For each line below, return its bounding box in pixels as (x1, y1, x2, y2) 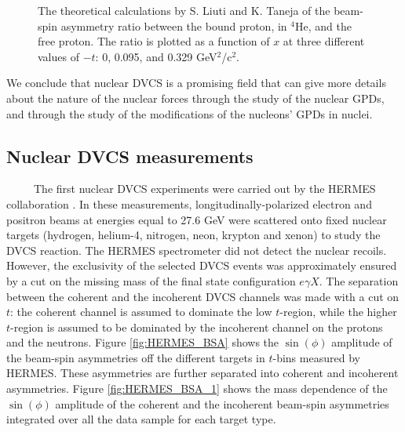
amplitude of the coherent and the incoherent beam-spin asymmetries (55, 395, 389, 412)
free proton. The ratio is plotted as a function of (38, 33, 270, 49)
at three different (283, 33, 365, 49)
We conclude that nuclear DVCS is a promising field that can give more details (6, 74, 386, 91)
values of (38, 48, 79, 64)
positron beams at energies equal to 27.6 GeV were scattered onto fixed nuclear (6, 211, 387, 227)
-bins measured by (272, 349, 360, 365)
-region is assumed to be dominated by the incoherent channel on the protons (10, 318, 383, 335)
